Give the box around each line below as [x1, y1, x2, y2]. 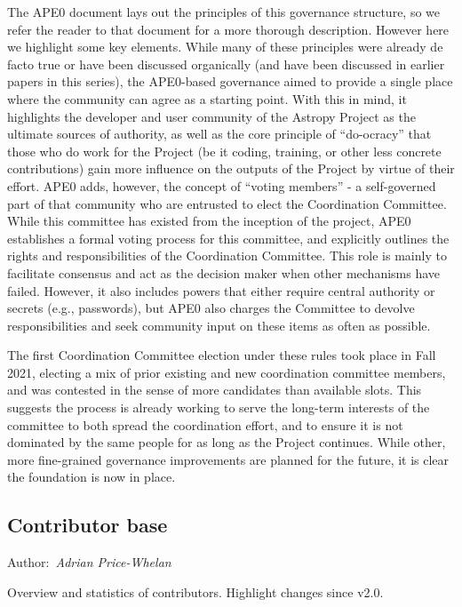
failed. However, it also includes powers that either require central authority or [7, 281, 435, 300]
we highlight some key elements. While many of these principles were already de [7, 37, 443, 56]
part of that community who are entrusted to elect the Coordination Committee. [7, 194, 447, 212]
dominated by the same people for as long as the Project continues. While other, [7, 433, 446, 451]
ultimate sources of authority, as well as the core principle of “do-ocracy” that [7, 124, 432, 143]
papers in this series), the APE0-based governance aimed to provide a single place [7, 72, 453, 91]
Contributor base [7, 511, 168, 539]
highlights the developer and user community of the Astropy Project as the [7, 107, 416, 125]
